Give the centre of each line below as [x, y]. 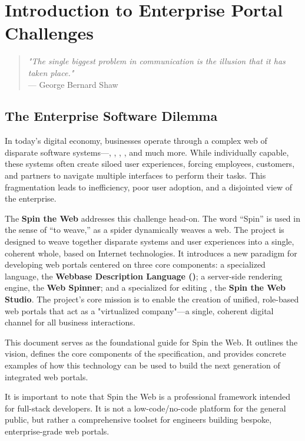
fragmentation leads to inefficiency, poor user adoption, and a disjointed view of [149, 187]
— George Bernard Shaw [73, 84]
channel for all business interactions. [70, 322]
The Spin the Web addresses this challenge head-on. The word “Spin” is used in [152, 218]
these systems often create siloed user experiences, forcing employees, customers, [150, 164]
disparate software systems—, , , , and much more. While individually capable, [147, 152]
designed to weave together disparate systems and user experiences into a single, [150, 241]
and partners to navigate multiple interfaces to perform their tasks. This [135, 175]
